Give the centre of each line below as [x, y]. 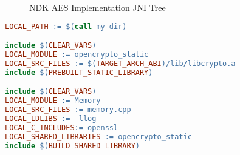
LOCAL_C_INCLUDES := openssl [62, 127]
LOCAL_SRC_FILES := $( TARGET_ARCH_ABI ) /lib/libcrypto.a [120, 63]
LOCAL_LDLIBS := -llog [51, 118]
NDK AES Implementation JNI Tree [98, 7]
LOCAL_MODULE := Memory [53, 101]
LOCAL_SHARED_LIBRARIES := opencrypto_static [98, 137]
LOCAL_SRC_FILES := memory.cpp [68, 110]
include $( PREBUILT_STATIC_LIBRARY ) [79, 72]
